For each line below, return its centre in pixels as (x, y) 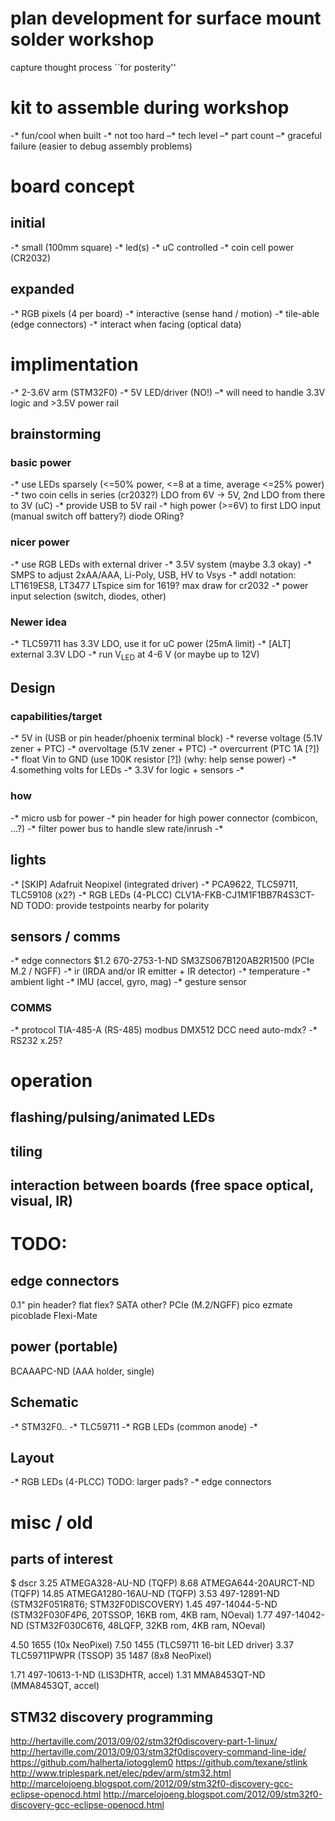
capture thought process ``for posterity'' (93, 67)
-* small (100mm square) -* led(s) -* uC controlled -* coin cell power (152, 247)
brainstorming (56, 434)
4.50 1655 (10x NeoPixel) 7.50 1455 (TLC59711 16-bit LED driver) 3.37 (152, 1645)
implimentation (74, 364)
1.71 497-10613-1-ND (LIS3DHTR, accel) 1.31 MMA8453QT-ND (138, 1675)
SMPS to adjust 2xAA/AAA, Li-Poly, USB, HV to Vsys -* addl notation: (153, 574)
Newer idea (39, 622)
